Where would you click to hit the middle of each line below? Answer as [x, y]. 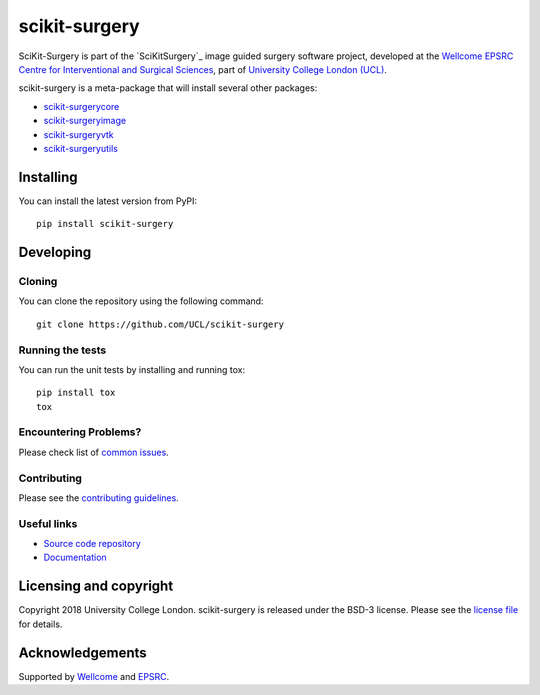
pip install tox [76, 393]
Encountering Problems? [80, 432]
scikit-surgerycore [81, 106]
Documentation [75, 557]
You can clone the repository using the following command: [141, 301]
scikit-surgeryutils [81, 148]
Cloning [38, 281]
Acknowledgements [82, 652]
